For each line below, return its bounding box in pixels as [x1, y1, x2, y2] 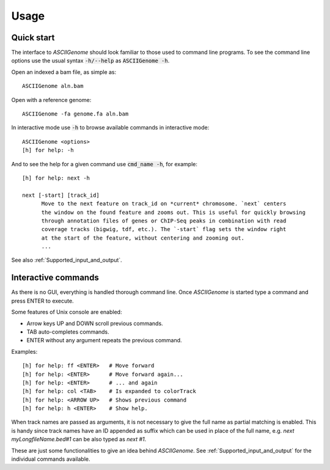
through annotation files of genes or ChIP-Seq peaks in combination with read [41, 217, 287, 224]
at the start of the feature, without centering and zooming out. [41, 234, 244, 241]
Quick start [11, 32, 55, 43]
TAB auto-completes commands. [26, 328, 109, 336]
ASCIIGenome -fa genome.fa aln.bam [22, 111, 129, 117]
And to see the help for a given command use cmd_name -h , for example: [11, 160, 198, 167]
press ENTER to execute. [11, 297, 74, 304]
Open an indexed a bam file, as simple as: [11, 68, 117, 76]
